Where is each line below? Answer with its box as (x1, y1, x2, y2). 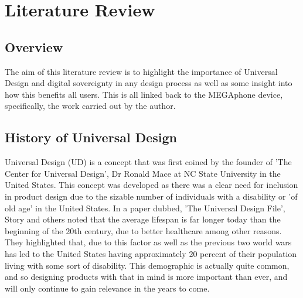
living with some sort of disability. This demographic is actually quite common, (5, 259, 290, 271)
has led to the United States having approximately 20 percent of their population (5, 247, 297, 259)
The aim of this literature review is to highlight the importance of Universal (5, 65, 278, 77)
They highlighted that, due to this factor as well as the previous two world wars (5, 236, 292, 248)
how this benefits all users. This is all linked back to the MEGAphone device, (5, 88, 283, 100)
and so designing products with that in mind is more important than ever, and (5, 270, 288, 283)
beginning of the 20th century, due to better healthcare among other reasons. (5, 224, 282, 237)
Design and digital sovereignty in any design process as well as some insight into (5, 77, 292, 89)
